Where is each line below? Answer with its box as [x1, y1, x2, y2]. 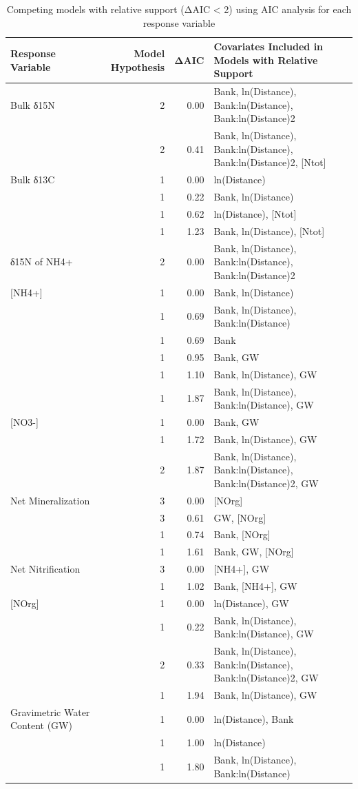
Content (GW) [10, 718, 72, 732]
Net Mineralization [10, 493, 90, 507]
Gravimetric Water [10, 704, 90, 719]
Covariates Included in [213, 39, 324, 54]
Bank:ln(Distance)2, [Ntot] [213, 155, 326, 170]
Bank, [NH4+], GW [213, 578, 297, 593]
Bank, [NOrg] [213, 527, 271, 542]
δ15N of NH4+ [10, 254, 73, 269]
